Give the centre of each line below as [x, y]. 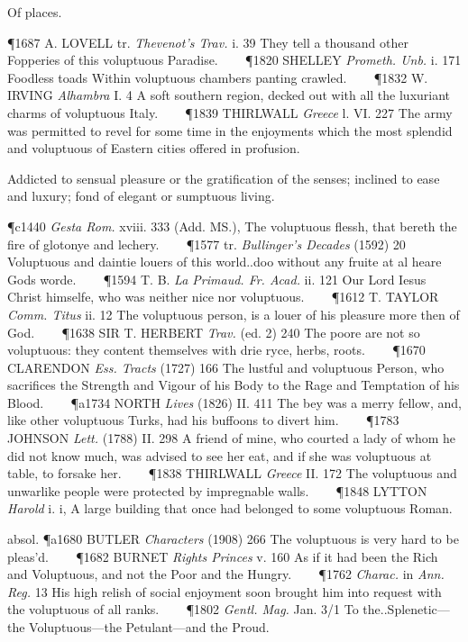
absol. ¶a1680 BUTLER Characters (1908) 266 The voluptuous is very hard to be [233, 539]
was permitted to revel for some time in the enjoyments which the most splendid [230, 130]
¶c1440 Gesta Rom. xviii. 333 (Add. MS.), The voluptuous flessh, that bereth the [232, 226]
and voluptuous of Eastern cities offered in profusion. [154, 148]
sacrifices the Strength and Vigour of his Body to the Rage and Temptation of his [234, 385]
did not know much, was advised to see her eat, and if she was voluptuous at [220, 455]
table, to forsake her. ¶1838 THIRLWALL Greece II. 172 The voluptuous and [232, 473]
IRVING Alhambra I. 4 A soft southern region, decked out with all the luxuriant [229, 95]
